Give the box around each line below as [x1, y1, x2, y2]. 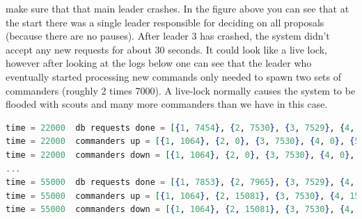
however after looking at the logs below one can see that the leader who [6, 56, 312, 70]
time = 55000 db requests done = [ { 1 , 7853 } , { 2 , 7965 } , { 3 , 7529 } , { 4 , [6, 177, 355, 188]
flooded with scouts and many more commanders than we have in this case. [6, 97, 328, 111]
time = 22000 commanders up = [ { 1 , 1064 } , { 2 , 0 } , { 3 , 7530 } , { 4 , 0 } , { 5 [6, 136, 360, 147]
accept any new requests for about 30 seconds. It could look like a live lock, [6, 42, 327, 56]
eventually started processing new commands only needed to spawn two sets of [6, 69, 342, 83]
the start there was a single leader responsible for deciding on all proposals [6, 15, 324, 29]
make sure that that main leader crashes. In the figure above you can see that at [6, 1, 349, 15]
